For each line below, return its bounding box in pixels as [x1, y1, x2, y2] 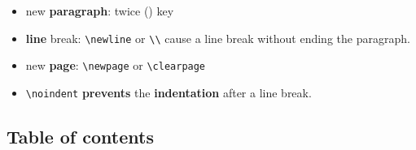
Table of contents [7, 123, 154, 148]
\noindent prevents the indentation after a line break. [25, 84, 312, 101]
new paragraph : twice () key [25, 2, 174, 19]
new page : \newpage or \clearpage [25, 57, 206, 74]
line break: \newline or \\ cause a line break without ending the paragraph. [25, 29, 410, 46]
